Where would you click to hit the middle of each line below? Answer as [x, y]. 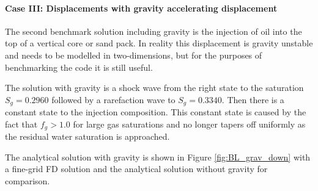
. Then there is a [253, 99]
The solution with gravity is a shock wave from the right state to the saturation [154, 88]
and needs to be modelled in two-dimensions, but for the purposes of [134, 55]
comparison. [28, 181]
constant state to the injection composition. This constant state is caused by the [156, 112]
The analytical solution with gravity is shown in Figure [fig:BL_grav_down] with [158, 157]
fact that [21, 124]
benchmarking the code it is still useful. [79, 67]
